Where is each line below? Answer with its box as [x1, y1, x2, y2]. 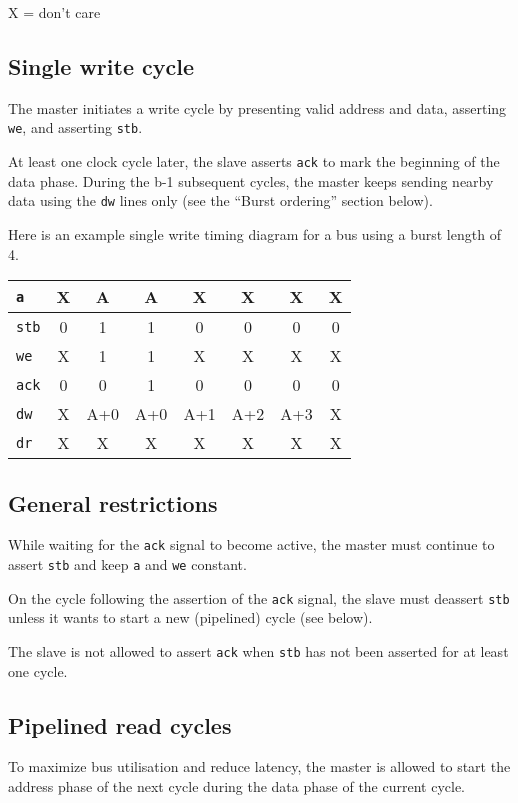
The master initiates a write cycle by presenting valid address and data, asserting [8, 97, 507, 118]
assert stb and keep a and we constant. [8, 554, 247, 574]
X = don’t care [8, 2, 101, 22]
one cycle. [8, 660, 68, 681]
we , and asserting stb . [8, 117, 143, 138]
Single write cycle [8, 50, 194, 81]
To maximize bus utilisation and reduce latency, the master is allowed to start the [8, 756, 511, 777]
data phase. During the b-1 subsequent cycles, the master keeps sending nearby [8, 170, 494, 191]
